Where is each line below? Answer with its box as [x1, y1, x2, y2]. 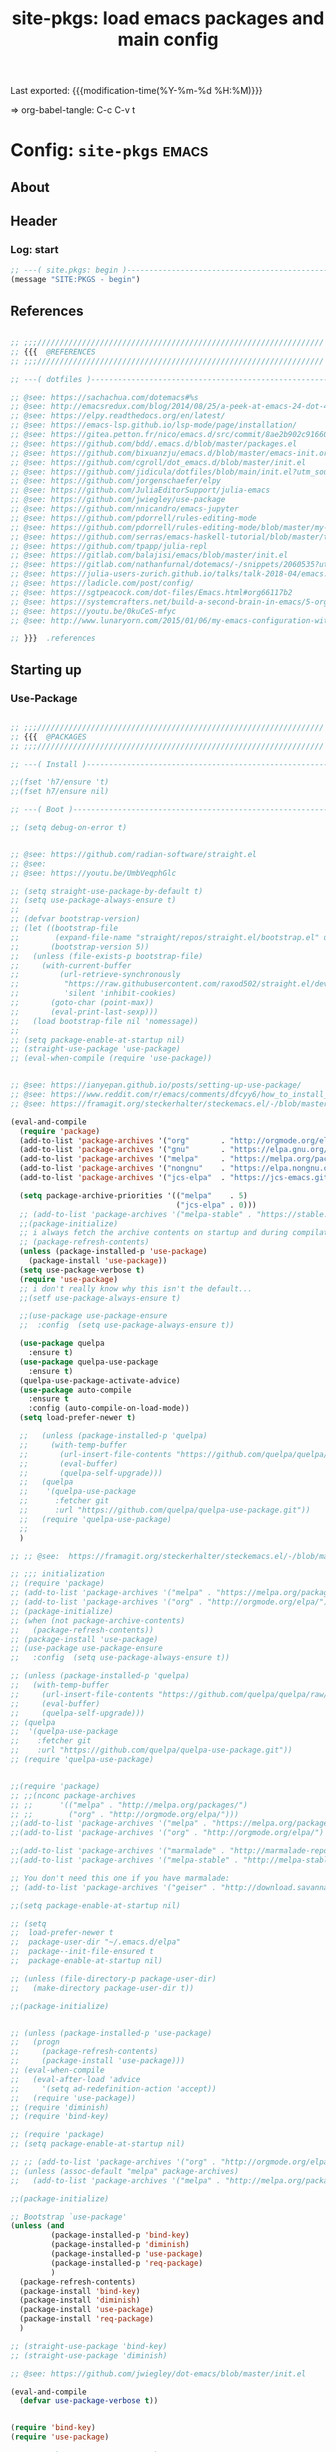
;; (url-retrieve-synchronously [10, 970, 182, 980]
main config [117, 28, 219, 51]
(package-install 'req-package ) [19, 2314, 155, 2324]
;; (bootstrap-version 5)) [10, 942, 150, 952]
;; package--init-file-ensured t [10, 1947, 155, 1957]
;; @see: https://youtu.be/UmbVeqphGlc [10, 868, 177, 878]
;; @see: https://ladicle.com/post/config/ [10, 578, 195, 589]
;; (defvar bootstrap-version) [10, 914, 141, 924]
